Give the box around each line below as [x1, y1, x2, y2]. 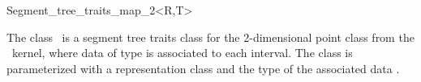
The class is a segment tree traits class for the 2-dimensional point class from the [6, 28, 415, 45]
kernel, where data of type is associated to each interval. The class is [11, 44, 353, 61]
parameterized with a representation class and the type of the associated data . [6, 59, 400, 76]
